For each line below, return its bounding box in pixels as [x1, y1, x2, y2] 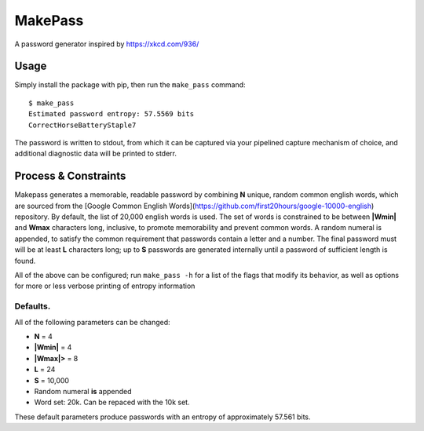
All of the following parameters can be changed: [14, 317, 170, 327]
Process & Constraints [14, 170, 126, 183]
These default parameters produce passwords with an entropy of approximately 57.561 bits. [14, 412, 311, 422]
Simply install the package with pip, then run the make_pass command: [14, 80, 247, 89]
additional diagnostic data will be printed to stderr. [14, 149, 177, 159]
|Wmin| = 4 [34, 342, 72, 352]
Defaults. [14, 301, 51, 312]
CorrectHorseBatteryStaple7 [28, 120, 137, 130]
